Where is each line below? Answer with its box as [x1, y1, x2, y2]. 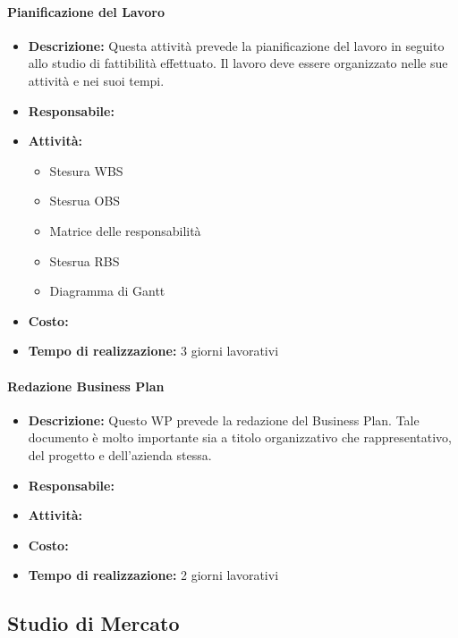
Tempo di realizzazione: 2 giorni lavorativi [28, 566, 279, 584]
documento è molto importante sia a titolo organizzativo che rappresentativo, [28, 428, 452, 447]
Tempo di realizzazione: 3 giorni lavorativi [28, 341, 279, 360]
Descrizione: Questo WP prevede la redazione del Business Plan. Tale [28, 410, 420, 429]
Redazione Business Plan [7, 376, 165, 395]
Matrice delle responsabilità [49, 221, 201, 239]
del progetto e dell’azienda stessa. [28, 445, 212, 464]
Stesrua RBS [49, 251, 120, 270]
